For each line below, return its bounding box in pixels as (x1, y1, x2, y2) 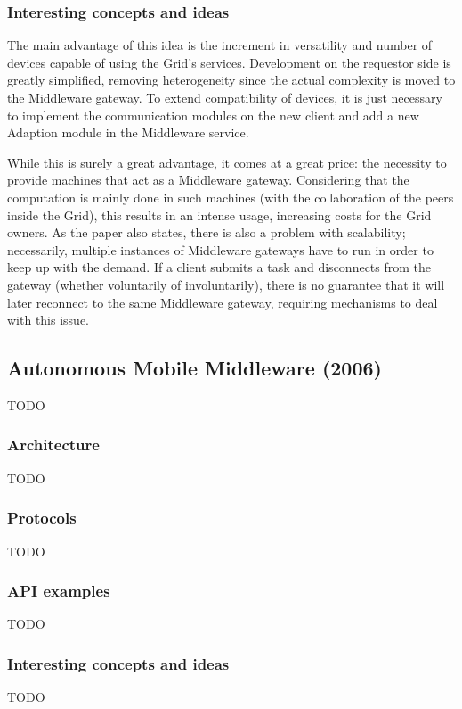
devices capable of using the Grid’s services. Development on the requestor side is (7, 53, 451, 71)
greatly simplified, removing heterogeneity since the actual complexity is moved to (7, 70, 456, 89)
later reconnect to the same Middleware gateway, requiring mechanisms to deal (7, 293, 438, 311)
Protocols (7, 507, 77, 529)
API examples (7, 580, 110, 602)
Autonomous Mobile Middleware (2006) (7, 354, 382, 382)
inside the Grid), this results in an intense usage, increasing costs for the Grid (7, 205, 432, 224)
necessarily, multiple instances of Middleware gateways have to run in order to (7, 240, 434, 259)
